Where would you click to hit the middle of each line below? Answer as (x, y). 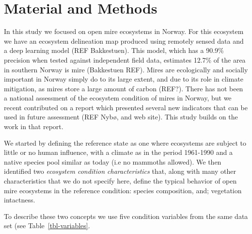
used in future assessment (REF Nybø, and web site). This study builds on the (121, 117)
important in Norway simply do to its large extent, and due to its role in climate (124, 79)
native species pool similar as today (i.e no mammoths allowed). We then (113, 161)
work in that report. (34, 126)
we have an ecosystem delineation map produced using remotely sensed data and (124, 41)
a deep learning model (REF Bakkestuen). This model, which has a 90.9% (114, 50)
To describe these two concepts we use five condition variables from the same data (126, 216)
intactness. (20, 200)
